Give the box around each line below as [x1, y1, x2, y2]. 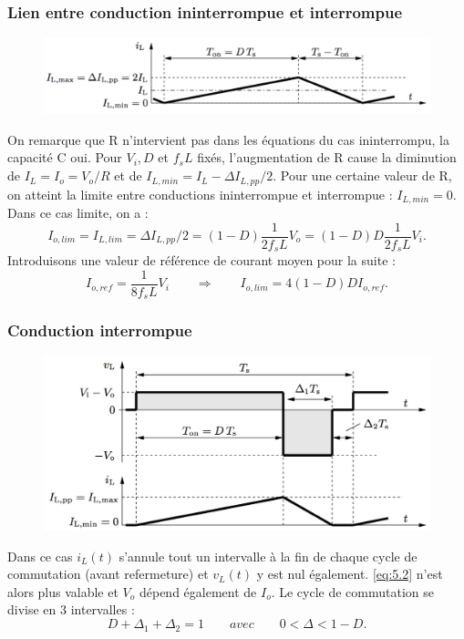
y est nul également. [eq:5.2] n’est [256, 564, 443, 583]
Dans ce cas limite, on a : [7, 202, 149, 222]
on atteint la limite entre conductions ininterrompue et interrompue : [7, 184, 393, 203]
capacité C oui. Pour [7, 148, 122, 167]
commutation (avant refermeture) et [7, 564, 209, 583]
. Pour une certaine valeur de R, [273, 166, 452, 185]
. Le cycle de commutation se [271, 582, 435, 601]
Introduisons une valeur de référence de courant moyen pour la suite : [7, 251, 396, 270]
